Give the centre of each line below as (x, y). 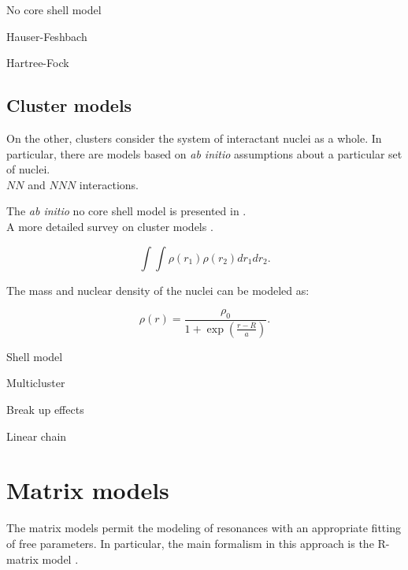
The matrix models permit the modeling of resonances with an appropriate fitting (204, 528)
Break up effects (45, 409)
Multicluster (36, 383)
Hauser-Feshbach (47, 36)
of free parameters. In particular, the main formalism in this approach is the (190, 543)
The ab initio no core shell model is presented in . (126, 211)
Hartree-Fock (38, 63)
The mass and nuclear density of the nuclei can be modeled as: (158, 290)
